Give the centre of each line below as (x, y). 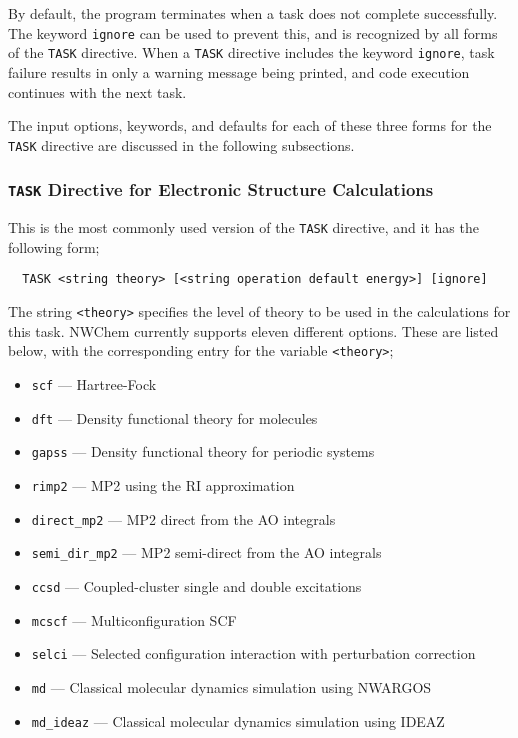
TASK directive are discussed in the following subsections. (181, 144)
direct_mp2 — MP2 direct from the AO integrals (183, 518)
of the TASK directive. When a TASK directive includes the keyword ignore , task (251, 52)
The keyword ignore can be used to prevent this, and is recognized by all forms (253, 32)
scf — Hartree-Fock (94, 383)
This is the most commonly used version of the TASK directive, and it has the (243, 227)
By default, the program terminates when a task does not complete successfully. (253, 13)
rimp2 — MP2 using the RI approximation (163, 484)
